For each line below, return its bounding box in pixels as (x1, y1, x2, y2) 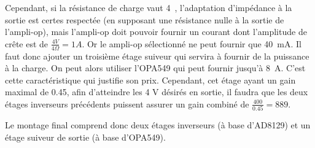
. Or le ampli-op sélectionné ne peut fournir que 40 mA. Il (82, 37, 301, 50)
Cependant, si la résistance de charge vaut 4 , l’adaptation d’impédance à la (5, 1, 292, 14)
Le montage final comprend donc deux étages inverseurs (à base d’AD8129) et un (5, 119, 311, 131)
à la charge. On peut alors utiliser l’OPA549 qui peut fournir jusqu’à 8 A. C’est (5, 61, 306, 74)
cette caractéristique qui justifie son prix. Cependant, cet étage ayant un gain (5, 73, 296, 86)
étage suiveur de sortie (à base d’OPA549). (5, 130, 166, 143)
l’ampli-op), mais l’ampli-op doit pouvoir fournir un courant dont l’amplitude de (5, 25, 307, 38)
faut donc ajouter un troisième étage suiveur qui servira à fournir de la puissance (5, 49, 309, 62)
